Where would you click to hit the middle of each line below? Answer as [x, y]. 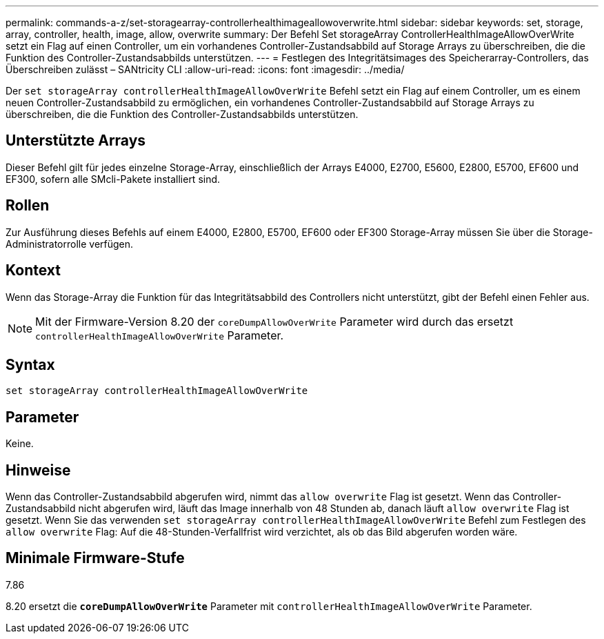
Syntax [30, 364]
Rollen [28, 206]
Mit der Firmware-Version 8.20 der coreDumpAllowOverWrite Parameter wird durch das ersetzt [274, 321]
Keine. [20, 444]
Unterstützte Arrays [76, 141]
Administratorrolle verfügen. [70, 244]
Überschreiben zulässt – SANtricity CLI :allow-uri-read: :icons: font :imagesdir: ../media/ [205, 69]
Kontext [33, 271]
